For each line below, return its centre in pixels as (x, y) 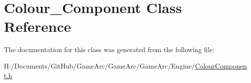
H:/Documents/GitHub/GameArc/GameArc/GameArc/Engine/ (100, 65)
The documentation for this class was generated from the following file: (109, 49)
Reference (38, 26)
